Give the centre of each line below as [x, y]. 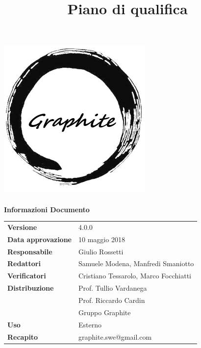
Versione [22, 227]
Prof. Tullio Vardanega [113, 288]
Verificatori [27, 276]
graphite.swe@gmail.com [115, 336]
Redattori [24, 263]
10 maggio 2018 [102, 239]
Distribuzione [31, 288]
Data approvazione [39, 239]
